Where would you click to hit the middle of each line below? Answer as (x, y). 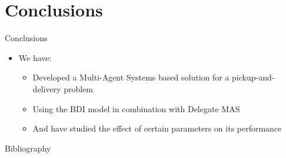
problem (78, 88)
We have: (35, 57)
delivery (47, 88)
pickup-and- (253, 77)
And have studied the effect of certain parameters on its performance (157, 128)
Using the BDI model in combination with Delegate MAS (136, 108)
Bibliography (28, 148)
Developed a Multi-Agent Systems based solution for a (131, 77)
